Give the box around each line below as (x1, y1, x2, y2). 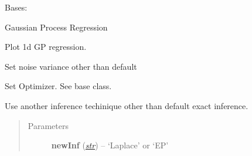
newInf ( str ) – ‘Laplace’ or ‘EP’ (51, 139, 169, 151)
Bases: (5, 1, 28, 13)
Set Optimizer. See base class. (5, 80, 112, 92)
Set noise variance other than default (5, 60, 137, 72)
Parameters (28, 119, 69, 131)
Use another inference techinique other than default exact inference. (5, 99, 248, 111)
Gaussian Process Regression (5, 21, 108, 33)
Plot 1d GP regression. (5, 40, 87, 53)
